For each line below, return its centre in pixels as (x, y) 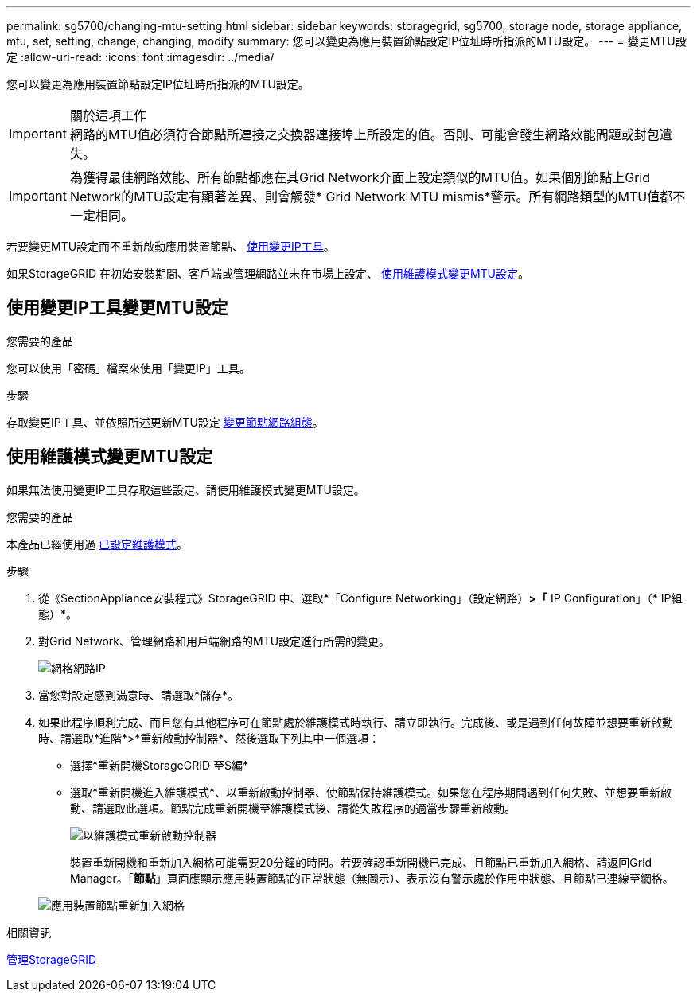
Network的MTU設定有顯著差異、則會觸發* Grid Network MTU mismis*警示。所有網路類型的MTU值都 (371, 197)
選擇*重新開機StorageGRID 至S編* (159, 765)
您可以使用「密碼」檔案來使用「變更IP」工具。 (128, 368)
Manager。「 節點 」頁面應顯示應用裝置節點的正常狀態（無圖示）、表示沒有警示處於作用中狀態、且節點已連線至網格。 (372, 878)
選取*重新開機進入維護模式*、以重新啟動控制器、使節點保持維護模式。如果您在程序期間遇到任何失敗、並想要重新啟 (371, 792)
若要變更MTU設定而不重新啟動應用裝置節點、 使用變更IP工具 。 (171, 246)
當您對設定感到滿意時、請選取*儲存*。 (139, 695)
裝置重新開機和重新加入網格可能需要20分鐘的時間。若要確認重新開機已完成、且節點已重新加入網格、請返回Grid (361, 862)
